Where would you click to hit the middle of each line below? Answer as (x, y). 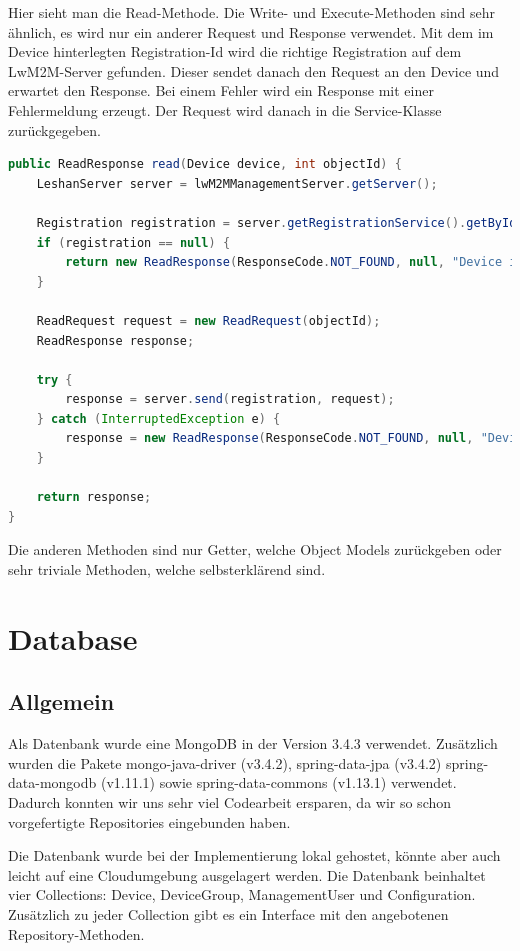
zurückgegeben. (54, 129)
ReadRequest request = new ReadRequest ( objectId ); (208, 320)
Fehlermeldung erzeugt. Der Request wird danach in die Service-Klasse (225, 109)
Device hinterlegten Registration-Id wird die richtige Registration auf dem (235, 51)
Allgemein (61, 701)
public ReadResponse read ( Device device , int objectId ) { (205, 164)
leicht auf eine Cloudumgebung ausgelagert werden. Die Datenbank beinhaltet (247, 874)
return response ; (94, 497)
